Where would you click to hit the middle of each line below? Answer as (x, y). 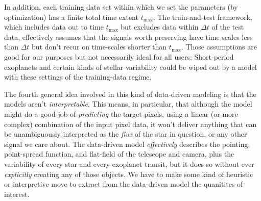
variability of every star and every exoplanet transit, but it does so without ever (129, 164)
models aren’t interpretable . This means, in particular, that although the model (128, 104)
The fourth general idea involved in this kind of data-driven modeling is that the (130, 94)
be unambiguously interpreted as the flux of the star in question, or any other (126, 134)
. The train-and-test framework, (203, 17)
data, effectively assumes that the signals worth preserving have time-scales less (128, 36)
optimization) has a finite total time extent (71, 17)
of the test (228, 27)
